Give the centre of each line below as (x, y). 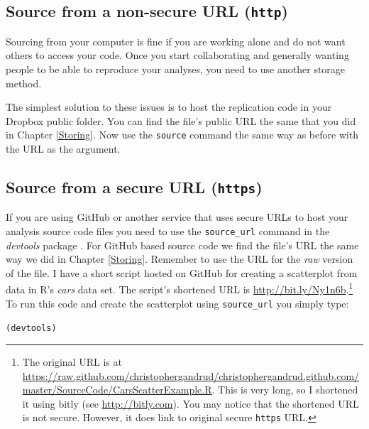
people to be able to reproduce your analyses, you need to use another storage (176, 69)
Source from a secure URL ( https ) (134, 186)
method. (24, 83)
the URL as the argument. (63, 148)
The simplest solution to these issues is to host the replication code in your (169, 107)
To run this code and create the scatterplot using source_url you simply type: (177, 303)
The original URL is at (72, 361)
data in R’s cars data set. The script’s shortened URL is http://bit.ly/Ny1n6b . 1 (180, 288)
